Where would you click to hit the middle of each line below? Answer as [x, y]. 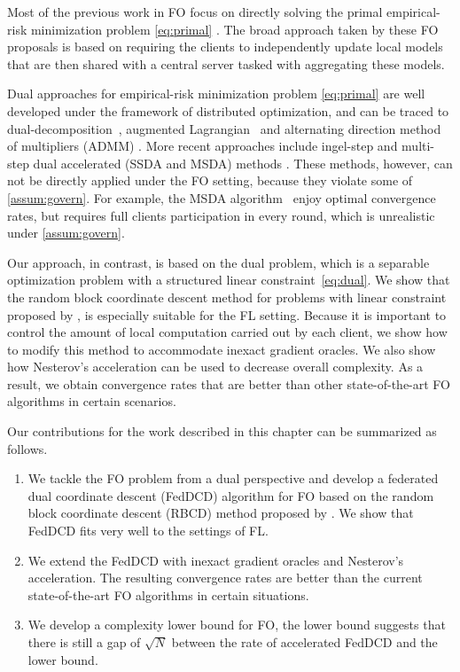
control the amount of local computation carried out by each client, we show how [227, 332]
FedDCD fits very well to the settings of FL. [148, 531]
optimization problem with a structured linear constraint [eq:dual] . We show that [229, 280]
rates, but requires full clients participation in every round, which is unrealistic [221, 215]
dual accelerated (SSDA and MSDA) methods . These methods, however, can [243, 163]
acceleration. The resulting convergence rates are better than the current [225, 578]
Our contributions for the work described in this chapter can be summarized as [222, 431]
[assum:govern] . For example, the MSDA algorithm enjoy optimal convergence [222, 197]
